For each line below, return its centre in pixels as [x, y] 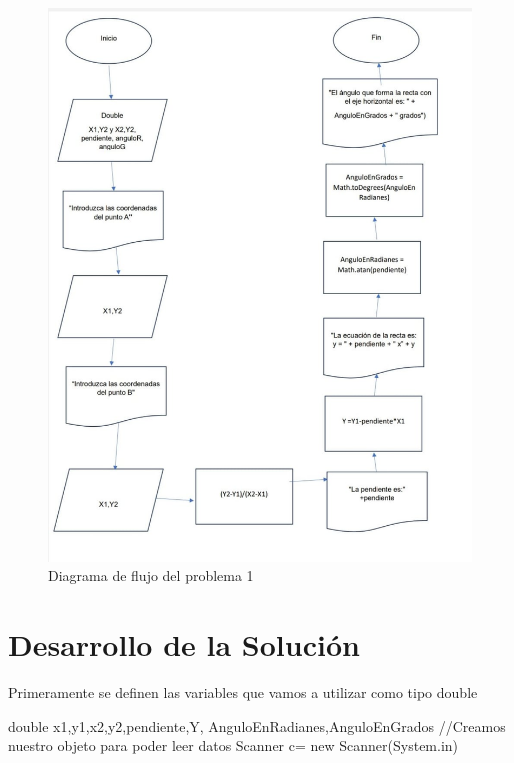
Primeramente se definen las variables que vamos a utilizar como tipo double [243, 692]
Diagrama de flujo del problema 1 [151, 575]
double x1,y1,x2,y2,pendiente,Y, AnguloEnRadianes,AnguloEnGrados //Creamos [257, 725]
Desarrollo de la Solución [184, 644]
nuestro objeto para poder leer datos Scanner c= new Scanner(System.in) [233, 745]
